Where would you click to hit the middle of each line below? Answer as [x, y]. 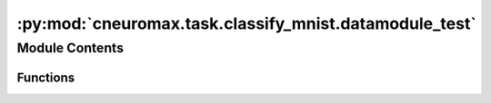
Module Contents [70, 48]
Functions [46, 77]
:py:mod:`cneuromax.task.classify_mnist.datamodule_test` [246, 23]
